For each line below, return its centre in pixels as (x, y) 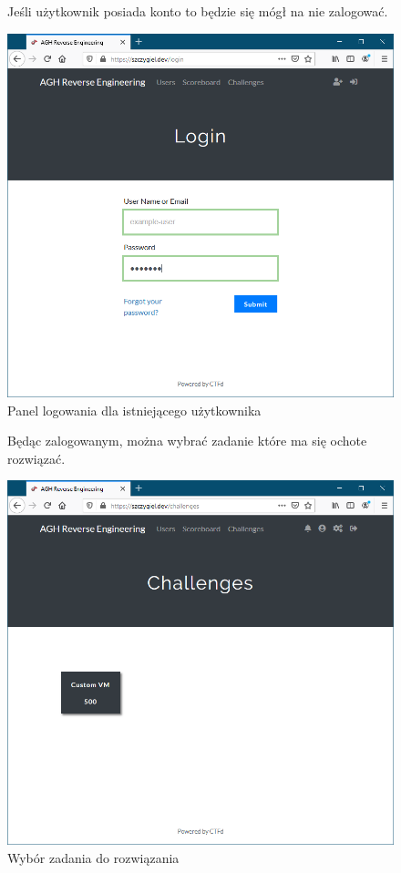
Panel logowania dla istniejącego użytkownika (134, 410)
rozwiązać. (36, 458)
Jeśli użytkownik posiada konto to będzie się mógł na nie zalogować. (198, 11)
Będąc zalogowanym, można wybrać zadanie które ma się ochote (187, 441)
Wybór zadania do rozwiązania (93, 857)
